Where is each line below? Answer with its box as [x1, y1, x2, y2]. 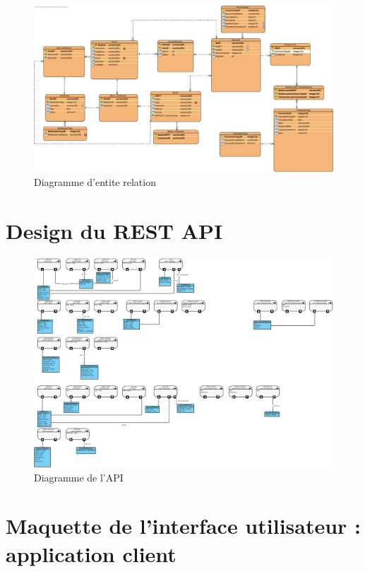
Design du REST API [6, 216, 223, 245]
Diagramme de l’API [34, 469, 124, 484]
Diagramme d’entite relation [34, 174, 156, 189]
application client [6, 539, 176, 568]
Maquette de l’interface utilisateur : [6, 511, 361, 540]
